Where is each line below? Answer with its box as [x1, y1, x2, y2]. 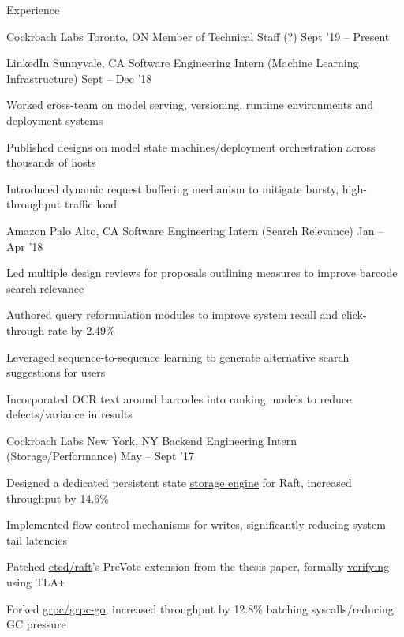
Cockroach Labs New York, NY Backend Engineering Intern [6, 432, 297, 448]
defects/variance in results [6, 406, 133, 422]
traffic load [64, 196, 118, 212]
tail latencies [6, 531, 68, 548]
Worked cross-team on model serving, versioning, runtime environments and [6, 96, 373, 113]
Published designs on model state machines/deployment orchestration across [6, 138, 376, 155]
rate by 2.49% [47, 321, 115, 338]
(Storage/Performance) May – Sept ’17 [6, 448, 194, 464]
